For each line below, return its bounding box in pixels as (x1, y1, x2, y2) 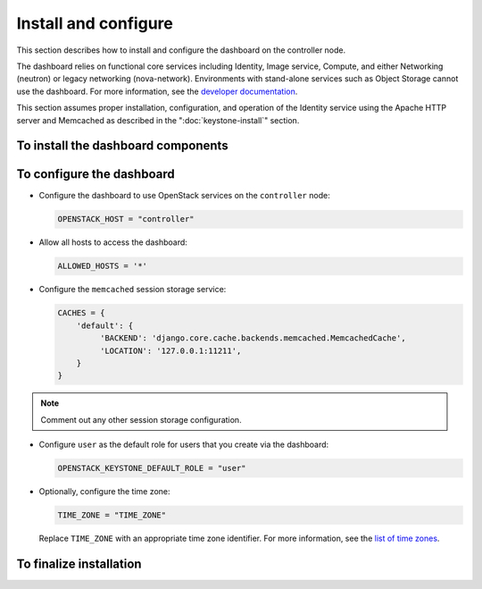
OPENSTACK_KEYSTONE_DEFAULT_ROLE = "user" (57, 463, 246, 474)
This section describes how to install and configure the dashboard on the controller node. (16, 45, 346, 55)
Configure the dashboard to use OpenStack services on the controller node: (38, 190, 330, 201)
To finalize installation (16, 556, 142, 571)
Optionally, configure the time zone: (38, 486, 170, 497)
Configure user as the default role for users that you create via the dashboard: (38, 439, 329, 450)
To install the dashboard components (16, 139, 229, 154)
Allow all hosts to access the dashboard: (38, 237, 187, 248)
